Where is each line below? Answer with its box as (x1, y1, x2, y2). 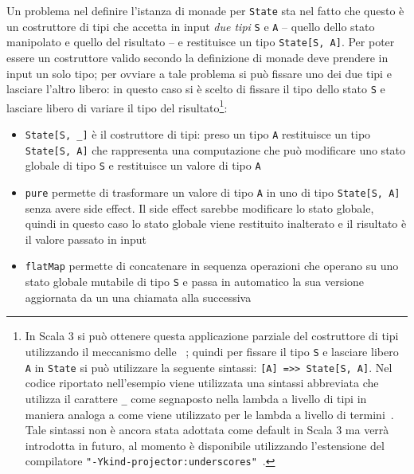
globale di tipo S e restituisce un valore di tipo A (25, 157, 261, 174)
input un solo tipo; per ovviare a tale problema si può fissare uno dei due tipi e (6, 65, 392, 81)
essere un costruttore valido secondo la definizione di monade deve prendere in (6, 49, 389, 65)
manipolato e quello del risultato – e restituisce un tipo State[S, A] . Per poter (6, 33, 395, 50)
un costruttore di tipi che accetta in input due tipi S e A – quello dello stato (6, 18, 375, 34)
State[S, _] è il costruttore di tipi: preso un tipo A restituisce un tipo (25, 126, 371, 143)
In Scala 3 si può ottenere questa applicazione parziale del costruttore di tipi (25, 327, 399, 344)
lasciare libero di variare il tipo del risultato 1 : (6, 96, 228, 116)
